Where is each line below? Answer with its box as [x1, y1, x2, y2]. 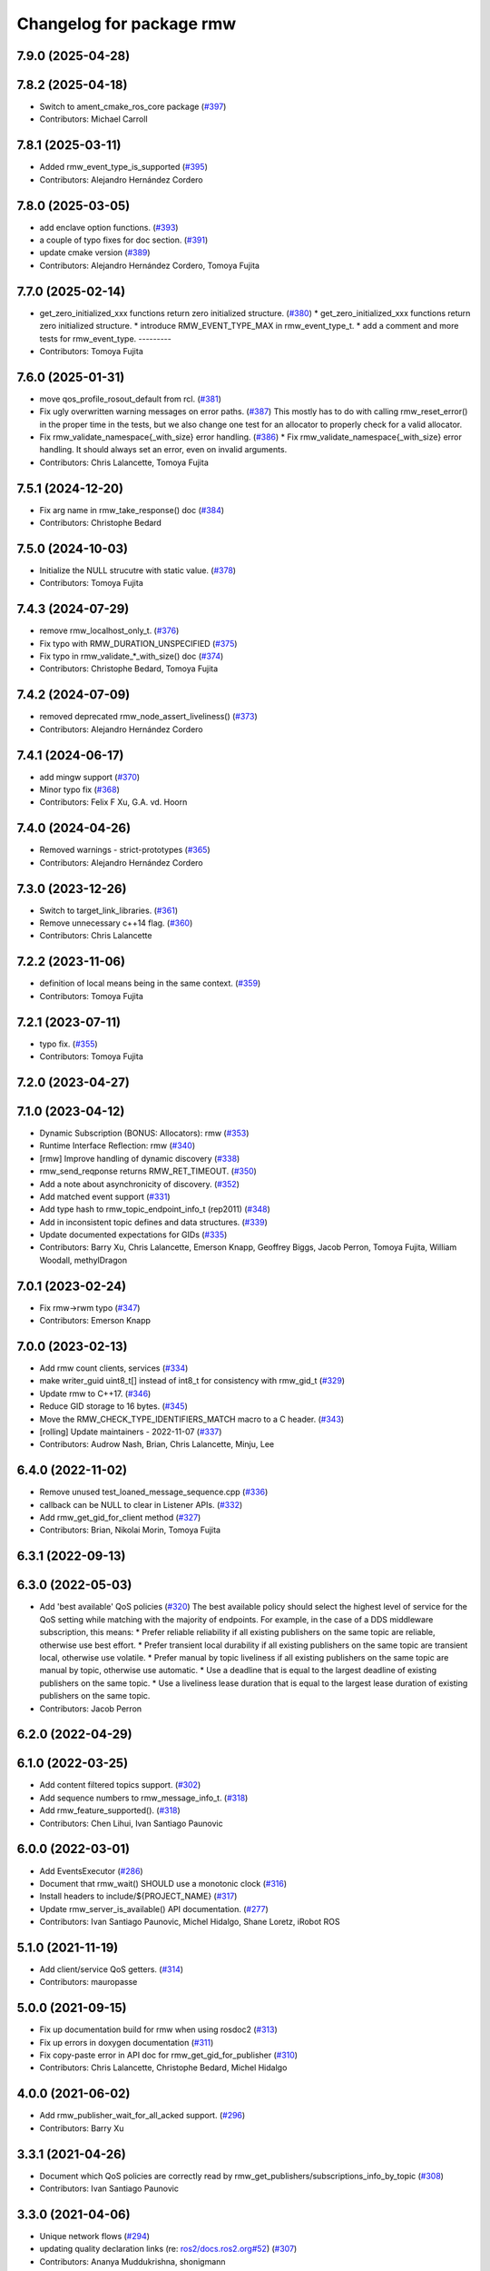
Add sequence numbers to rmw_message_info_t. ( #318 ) [39, 1792, 249, 1803]
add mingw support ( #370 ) [39, 771, 141, 782]
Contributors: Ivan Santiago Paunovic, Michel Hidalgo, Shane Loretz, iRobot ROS [39, 1917, 340, 1928]
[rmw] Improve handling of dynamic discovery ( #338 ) [39, 1153, 240, 1164]
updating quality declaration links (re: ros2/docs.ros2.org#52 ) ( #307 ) [39, 2244, 298, 2255]
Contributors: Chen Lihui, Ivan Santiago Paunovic [39, 1818, 223, 1829]
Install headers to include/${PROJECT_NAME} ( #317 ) [39, 1890, 238, 1902]
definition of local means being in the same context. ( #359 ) [39, 977, 261, 989]
